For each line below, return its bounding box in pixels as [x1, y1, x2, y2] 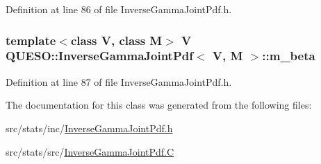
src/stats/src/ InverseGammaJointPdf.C [6, 144, 174, 158]
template [6, 31, 56, 48]
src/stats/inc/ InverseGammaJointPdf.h [6, 120, 173, 135]
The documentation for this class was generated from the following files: [6, 98, 312, 112]
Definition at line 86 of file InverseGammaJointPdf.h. [6, 2, 232, 16]
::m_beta [262, 47, 315, 64]
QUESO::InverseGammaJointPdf [6, 47, 193, 64]
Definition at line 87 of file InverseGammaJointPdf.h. [6, 74, 232, 89]
